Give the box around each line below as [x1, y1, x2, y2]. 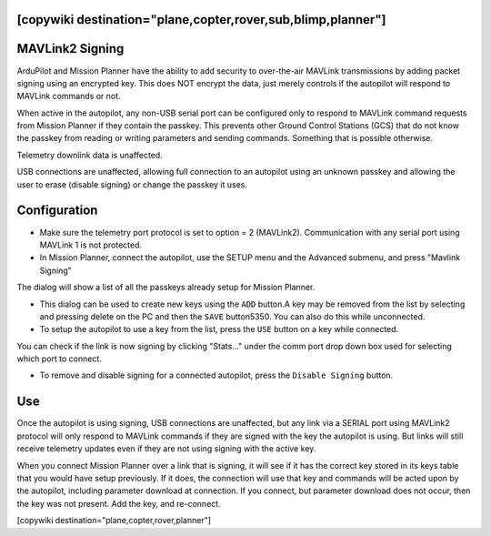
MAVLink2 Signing [16, 41, 125, 56]
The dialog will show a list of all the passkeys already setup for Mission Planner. [16, 282, 316, 293]
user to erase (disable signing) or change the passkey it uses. [16, 178, 247, 190]
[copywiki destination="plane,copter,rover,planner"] [16, 515, 212, 526]
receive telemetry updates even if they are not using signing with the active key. [16, 443, 316, 454]
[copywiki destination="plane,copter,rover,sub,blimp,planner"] [16, 12, 386, 27]
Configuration [16, 203, 98, 218]
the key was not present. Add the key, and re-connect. [16, 498, 222, 509]
